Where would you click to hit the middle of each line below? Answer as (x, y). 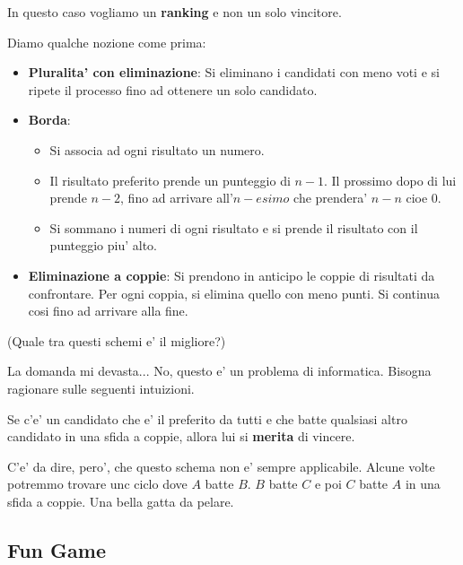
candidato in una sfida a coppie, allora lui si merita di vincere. (181, 436)
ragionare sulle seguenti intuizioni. (101, 388)
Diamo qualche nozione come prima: (107, 42)
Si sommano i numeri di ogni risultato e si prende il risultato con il (234, 227)
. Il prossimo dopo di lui (390, 180)
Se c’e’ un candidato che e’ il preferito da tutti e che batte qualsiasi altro (207, 418)
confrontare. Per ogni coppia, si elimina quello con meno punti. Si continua (234, 293)
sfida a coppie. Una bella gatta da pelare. (121, 501)
